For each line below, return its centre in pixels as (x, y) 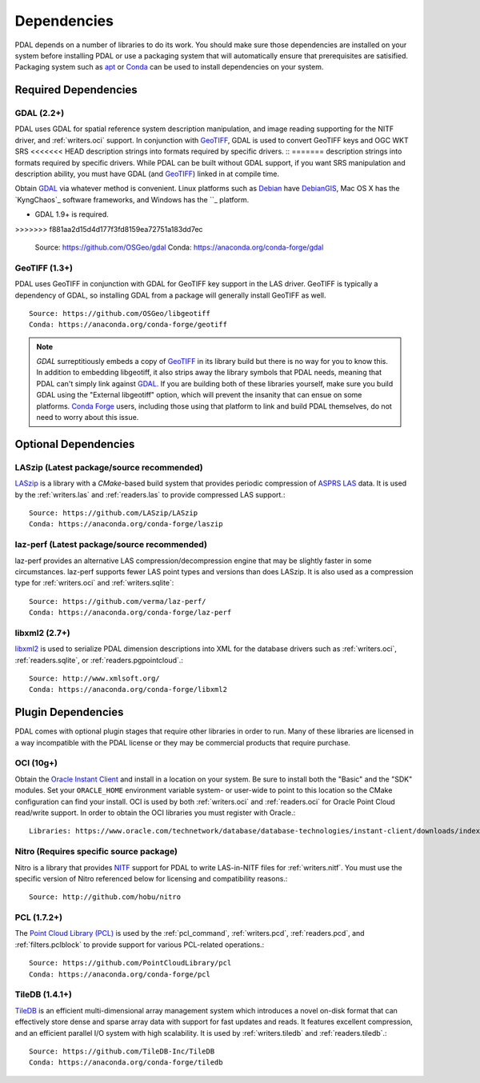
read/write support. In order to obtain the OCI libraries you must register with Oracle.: (155, 813)
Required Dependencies (76, 90)
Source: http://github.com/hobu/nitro (105, 897)
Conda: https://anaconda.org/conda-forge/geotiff (128, 325)
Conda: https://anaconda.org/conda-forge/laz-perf (130, 613)
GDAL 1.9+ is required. (72, 214)
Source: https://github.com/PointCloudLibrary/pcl (130, 963)
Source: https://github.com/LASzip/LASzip (114, 513)
